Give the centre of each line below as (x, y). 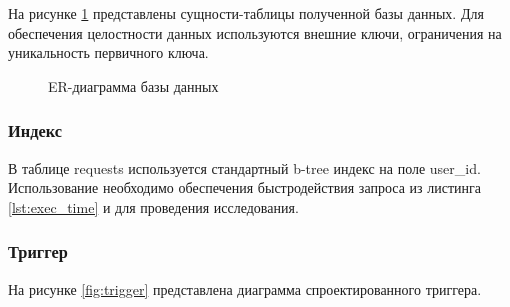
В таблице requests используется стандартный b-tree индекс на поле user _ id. (244, 167)
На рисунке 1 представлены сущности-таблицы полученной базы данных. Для (246, 13)
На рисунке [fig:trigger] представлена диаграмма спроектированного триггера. (245, 288)
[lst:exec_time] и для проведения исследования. (153, 206)
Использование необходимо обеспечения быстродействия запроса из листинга (244, 187)
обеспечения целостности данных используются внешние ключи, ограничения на (255, 32)
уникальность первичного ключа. (108, 52)
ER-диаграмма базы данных (133, 85)
